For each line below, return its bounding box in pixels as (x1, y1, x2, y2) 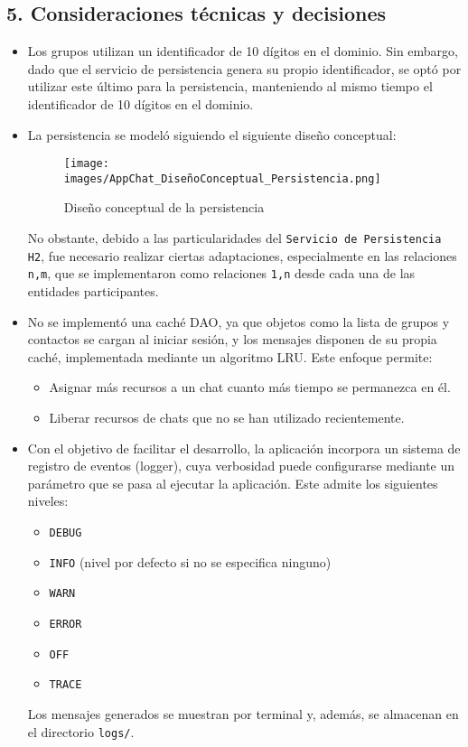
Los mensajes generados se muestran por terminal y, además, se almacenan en (27, 704, 459, 723)
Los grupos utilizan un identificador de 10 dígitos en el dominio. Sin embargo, (27, 42, 458, 61)
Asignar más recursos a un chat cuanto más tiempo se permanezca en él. (49, 378, 451, 397)
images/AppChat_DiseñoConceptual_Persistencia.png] (63, 172, 381, 185)
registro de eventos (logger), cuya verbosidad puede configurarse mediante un (27, 456, 455, 475)
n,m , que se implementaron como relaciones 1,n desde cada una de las (27, 264, 416, 283)
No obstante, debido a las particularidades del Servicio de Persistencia (27, 229, 442, 247)
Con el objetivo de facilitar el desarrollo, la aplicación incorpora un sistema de (27, 438, 461, 457)
